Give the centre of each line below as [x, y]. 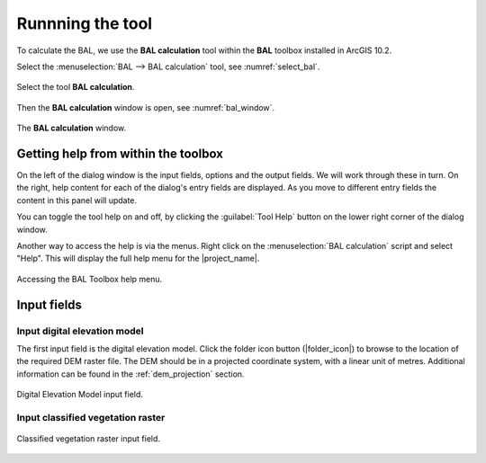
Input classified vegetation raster [91, 417]
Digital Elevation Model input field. [80, 395]
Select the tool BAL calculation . [76, 87]
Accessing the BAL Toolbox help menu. [90, 279]
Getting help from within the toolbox [120, 153]
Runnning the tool [85, 23]
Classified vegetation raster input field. [89, 439]
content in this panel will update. [77, 200]
